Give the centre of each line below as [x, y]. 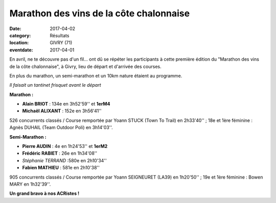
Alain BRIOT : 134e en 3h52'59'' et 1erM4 [66, 104]
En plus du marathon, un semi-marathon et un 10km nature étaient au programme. [96, 75]
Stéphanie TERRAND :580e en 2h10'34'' [64, 160]
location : [19, 43]
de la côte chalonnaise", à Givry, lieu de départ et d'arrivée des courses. [85, 66]
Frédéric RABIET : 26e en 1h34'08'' [60, 154]
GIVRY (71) [61, 43]
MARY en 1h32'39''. [30, 184]
